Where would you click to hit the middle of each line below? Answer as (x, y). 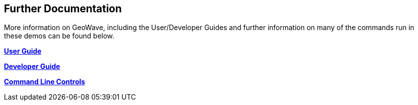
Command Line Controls (45, 82)
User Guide (23, 51)
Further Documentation (63, 9)
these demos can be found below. (59, 36)
